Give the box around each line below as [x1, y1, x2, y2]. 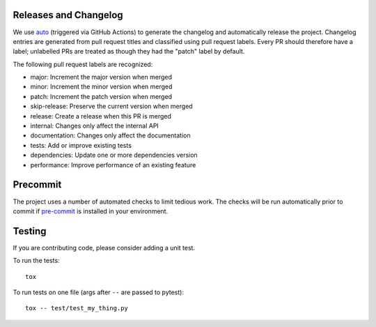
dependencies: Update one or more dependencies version [30, 151, 198, 160]
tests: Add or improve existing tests [30, 141, 132, 149]
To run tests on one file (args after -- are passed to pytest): [13, 288, 185, 296]
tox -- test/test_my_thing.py [25, 304, 129, 312]
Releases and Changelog [13, 9, 123, 21]
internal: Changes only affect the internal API [30, 122, 159, 130]
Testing [13, 225, 47, 237]
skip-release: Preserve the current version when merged [30, 102, 193, 111]
